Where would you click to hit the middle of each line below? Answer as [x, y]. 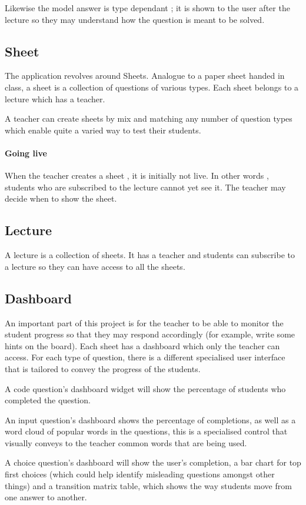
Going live [26, 153]
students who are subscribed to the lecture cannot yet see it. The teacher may [145, 187]
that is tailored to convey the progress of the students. [103, 368]
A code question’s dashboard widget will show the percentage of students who [145, 388]
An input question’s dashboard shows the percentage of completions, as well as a [150, 419]
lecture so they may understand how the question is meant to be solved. [135, 19]
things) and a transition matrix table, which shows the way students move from [148, 485]
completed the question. [48, 400]
